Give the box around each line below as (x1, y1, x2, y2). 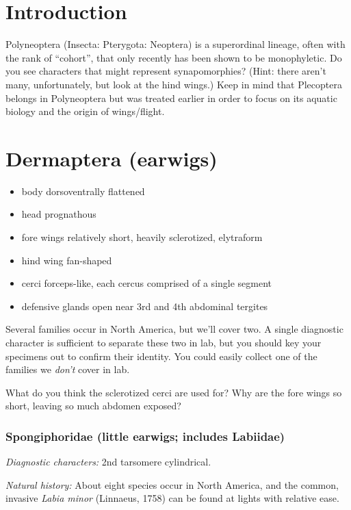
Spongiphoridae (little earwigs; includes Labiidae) (5, 427, 285, 444)
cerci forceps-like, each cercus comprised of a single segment (21, 276, 272, 290)
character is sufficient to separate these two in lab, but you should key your (5, 335, 322, 349)
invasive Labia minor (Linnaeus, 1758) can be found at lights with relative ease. (5, 491, 339, 505)
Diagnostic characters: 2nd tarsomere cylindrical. (5, 455, 211, 469)
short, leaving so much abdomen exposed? (5, 398, 181, 413)
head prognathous (21, 207, 96, 221)
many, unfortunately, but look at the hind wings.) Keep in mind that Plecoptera (5, 77, 342, 91)
